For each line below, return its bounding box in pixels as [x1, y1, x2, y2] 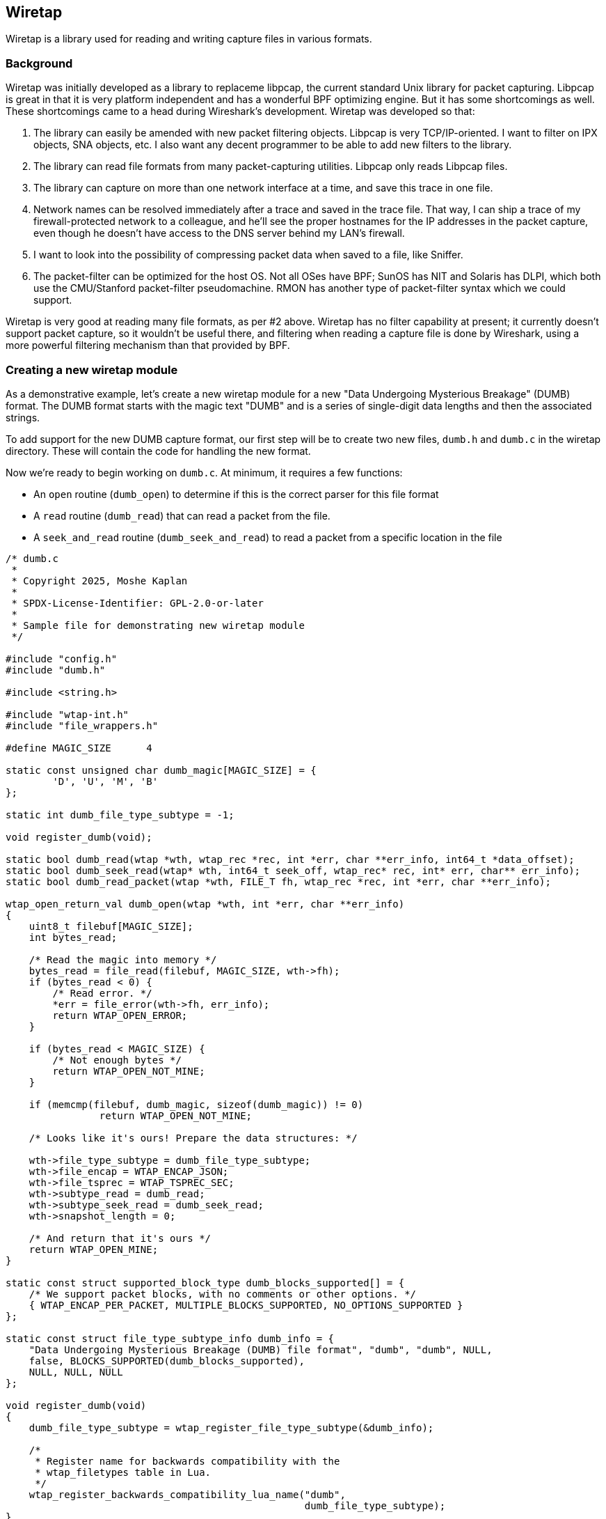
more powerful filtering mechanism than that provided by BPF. [6, 339, 290, 352]
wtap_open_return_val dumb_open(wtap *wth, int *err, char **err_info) [6, 898, 405, 910]
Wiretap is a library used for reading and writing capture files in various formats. [6, 33, 372, 45]
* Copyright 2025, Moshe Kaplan [11, 575, 188, 586]
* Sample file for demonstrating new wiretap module [11, 619, 305, 631]
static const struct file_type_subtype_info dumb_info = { [6, 1332, 335, 1344]
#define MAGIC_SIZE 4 [6, 742, 152, 754]
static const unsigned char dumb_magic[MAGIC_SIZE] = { [6, 764, 317, 776]
